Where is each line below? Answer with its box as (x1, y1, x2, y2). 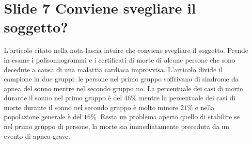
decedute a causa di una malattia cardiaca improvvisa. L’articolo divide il (4, 64, 222, 74)
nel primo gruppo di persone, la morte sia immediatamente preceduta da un (4, 121, 230, 131)
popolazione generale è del (4, 112, 82, 122)
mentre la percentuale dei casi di (139, 93, 236, 103)
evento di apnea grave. (4, 130, 70, 141)
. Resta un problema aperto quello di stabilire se (96, 112, 240, 122)
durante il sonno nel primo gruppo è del (4, 93, 122, 103)
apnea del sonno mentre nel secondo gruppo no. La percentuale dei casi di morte (4, 83, 243, 93)
